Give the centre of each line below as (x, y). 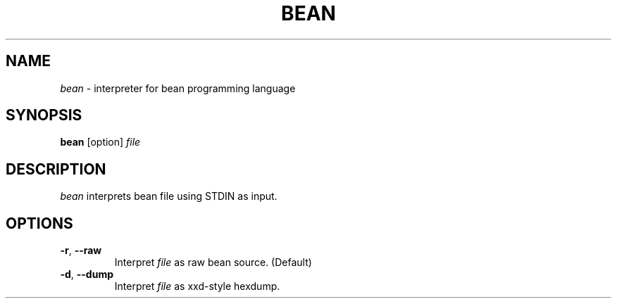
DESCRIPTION (56, 169)
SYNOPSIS (44, 115)
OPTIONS (39, 223)
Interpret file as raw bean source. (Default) (213, 262)
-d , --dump (87, 274)
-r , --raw (81, 251)
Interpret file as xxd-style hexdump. (197, 286)
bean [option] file (100, 142)
